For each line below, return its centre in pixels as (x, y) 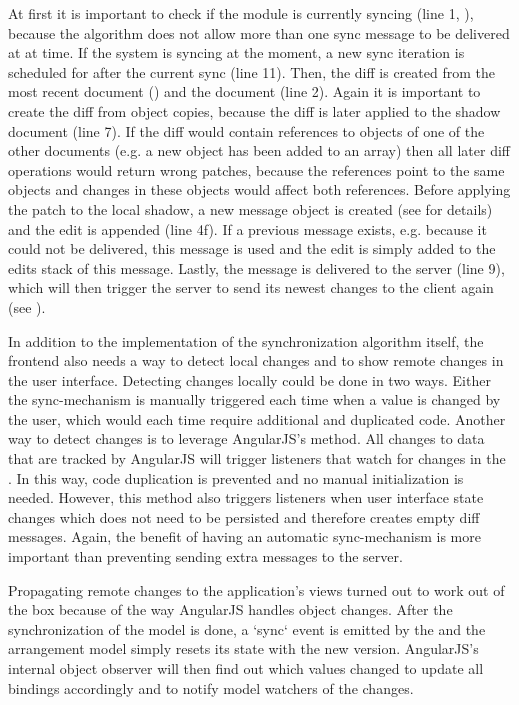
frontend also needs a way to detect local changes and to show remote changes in (256, 360)
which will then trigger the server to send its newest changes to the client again (251, 287)
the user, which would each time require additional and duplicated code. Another (257, 418)
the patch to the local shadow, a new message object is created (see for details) (250, 208)
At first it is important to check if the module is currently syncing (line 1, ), (241, 13)
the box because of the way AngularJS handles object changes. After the (230, 609)
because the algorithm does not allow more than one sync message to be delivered (259, 32)
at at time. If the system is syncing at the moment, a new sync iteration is (236, 52)
